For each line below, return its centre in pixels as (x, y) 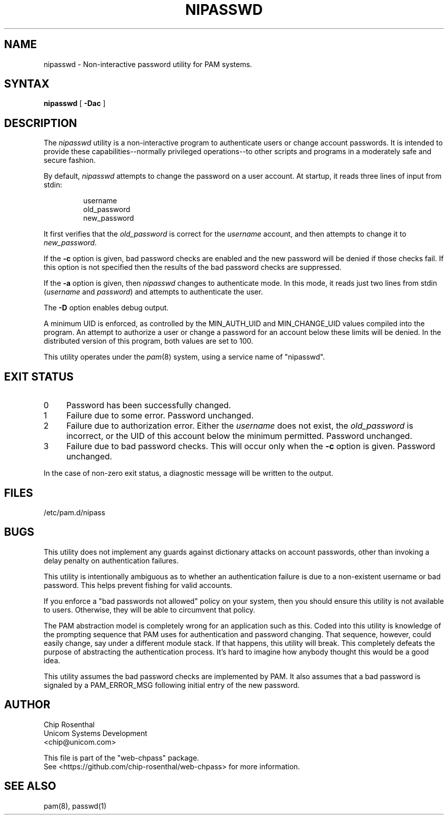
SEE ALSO (30, 786)
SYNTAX (27, 84)
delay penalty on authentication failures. (111, 560)
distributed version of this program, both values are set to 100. (149, 341)
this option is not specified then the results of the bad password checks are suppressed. (193, 267)
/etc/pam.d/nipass (74, 512)
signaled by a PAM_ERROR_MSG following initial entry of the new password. (172, 685)
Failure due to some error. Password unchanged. (160, 416)
